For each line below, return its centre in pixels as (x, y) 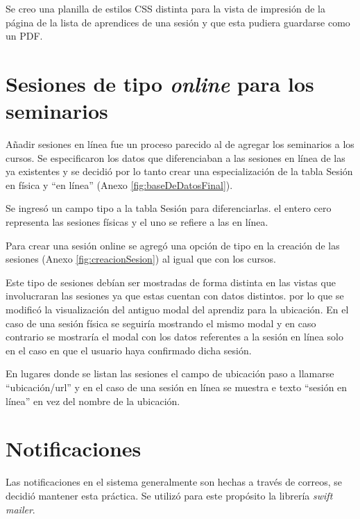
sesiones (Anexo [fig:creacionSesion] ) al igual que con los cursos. (141, 259)
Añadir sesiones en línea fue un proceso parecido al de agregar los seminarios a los (180, 144)
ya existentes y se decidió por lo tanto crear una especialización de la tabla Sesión (179, 171)
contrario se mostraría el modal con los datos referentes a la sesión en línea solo (174, 337)
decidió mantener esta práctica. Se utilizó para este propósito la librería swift (169, 495)
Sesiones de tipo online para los (160, 83)
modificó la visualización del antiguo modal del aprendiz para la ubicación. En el (177, 310)
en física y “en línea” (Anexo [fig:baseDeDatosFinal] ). (119, 184)
